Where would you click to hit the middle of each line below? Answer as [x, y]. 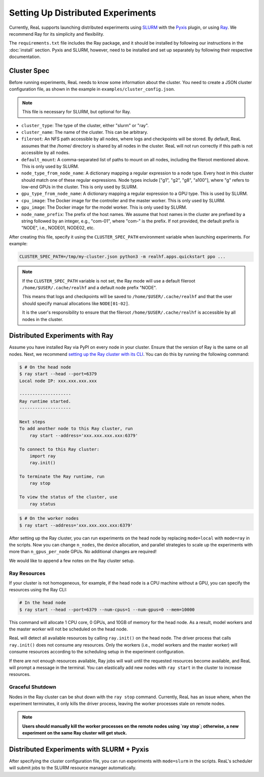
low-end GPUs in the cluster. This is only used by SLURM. [79, 187]
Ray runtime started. [45, 401]
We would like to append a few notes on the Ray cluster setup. [72, 561]
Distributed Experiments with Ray [61, 335]
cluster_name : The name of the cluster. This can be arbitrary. [85, 132]
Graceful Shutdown [33, 687]
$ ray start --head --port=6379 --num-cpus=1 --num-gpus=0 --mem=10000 [107, 609]
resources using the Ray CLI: [38, 590]
